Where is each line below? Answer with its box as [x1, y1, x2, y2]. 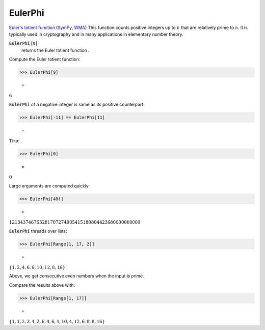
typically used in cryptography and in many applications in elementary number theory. [9, 31, 184, 37]
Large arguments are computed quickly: [9, 182, 90, 189]
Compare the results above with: [9, 282, 75, 288]
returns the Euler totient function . [21, 47, 90, 53]
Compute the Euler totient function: [9, 57, 80, 62]
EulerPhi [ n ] [9, 40, 38, 46]
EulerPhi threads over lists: [9, 228, 67, 234]
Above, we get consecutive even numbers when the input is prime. [9, 273, 144, 279]
